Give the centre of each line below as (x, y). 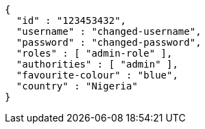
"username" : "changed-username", (109, 31)
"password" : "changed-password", (109, 42)
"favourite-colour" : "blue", (97, 75)
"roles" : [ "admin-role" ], (94, 53)
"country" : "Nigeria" (77, 86)
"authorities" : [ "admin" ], (97, 64)
